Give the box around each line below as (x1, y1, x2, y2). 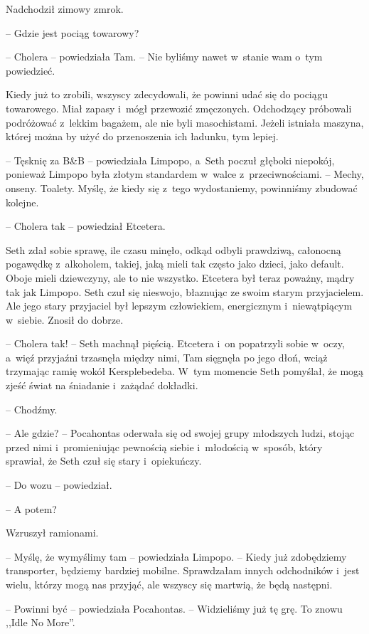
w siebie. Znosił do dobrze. (6, 312, 124, 327)
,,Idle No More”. (6, 615, 75, 630)
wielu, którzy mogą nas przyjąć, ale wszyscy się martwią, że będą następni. (6, 577, 333, 591)
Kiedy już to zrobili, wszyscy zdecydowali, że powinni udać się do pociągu (6, 87, 328, 102)
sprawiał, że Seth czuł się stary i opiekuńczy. (6, 453, 202, 468)
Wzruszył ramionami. (6, 525, 99, 540)
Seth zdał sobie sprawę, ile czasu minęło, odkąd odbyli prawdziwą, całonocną (6, 242, 341, 257)
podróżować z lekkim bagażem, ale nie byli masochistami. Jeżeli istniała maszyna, (6, 115, 364, 130)
